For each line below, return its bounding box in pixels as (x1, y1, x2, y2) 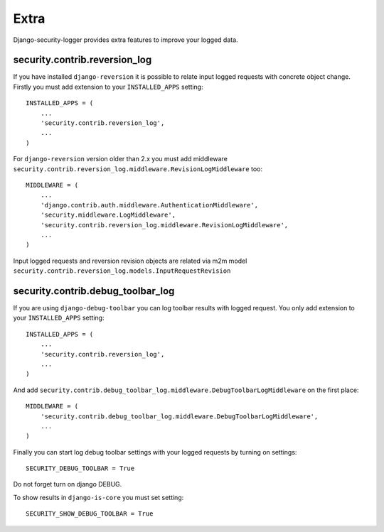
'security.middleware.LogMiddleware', (40, 211, 176, 219)
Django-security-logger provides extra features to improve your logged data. (13, 36, 238, 44)
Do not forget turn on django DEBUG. (13, 480, 122, 489)
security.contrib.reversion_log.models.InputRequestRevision (13, 267, 231, 275)
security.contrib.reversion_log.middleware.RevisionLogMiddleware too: (13, 164, 263, 173)
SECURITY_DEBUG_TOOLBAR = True (26, 465, 135, 472)
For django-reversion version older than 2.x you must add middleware (13, 155, 228, 163)
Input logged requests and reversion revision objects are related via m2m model (13, 256, 247, 265)
